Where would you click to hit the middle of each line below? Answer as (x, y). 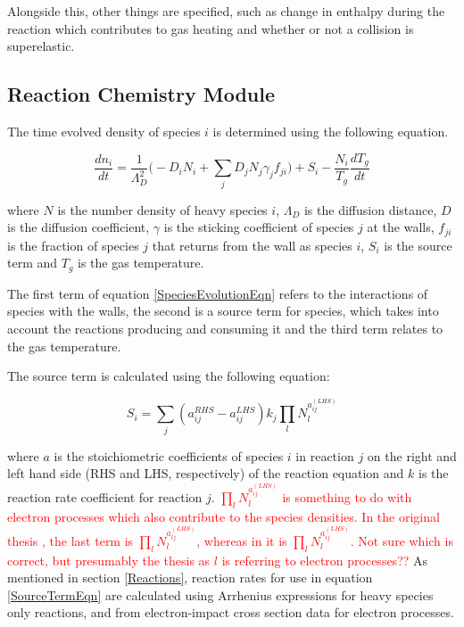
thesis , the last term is (70, 540)
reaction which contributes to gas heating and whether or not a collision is (211, 28)
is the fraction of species (73, 245)
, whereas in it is (242, 540)
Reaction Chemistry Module (141, 94)
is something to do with (347, 497)
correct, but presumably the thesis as (109, 560)
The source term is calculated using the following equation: (169, 376)
